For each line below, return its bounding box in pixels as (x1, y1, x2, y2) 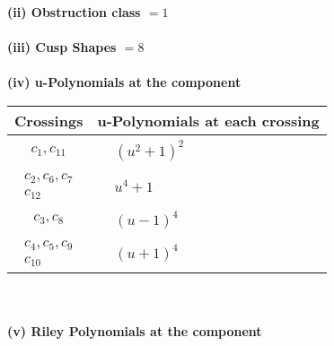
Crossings (14, 109, 83, 131)
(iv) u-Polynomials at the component (7, 73, 242, 91)
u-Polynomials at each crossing (97, 109, 320, 131)
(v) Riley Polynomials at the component (7, 322, 262, 341)
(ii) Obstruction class (7, 3, 141, 21)
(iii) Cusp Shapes (7, 38, 117, 56)
